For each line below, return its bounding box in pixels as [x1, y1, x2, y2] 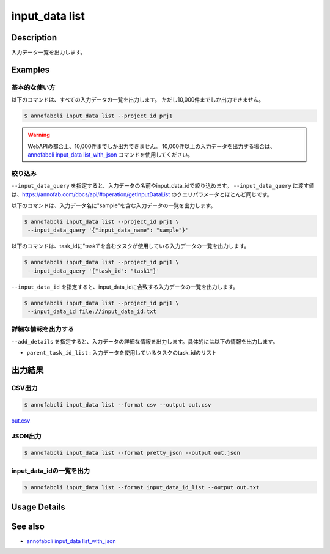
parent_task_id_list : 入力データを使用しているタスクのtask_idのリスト [26, 349, 218, 356]
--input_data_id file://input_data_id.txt [28, 308, 157, 315]
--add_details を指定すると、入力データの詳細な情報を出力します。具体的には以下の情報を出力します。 [11, 338, 279, 345]
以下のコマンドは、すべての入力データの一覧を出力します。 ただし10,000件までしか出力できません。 [11, 96, 264, 103]
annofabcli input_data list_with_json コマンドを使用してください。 [28, 150, 194, 158]
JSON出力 [11, 432, 42, 440]
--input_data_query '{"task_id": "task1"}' [28, 267, 160, 275]
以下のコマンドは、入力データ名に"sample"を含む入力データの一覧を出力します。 [11, 202, 216, 209]
